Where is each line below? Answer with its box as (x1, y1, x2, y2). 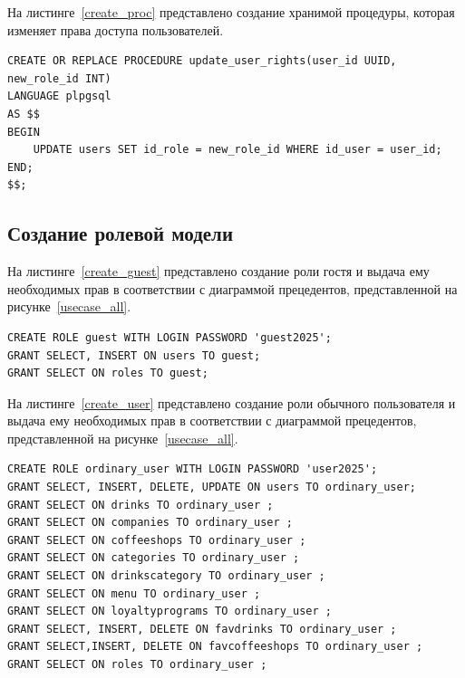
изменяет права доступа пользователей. (7, 20, 224, 39)
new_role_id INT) (7, 72, 111, 85)
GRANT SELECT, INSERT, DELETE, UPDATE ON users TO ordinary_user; (7, 481, 417, 494)
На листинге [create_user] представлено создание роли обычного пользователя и (7, 393, 456, 412)
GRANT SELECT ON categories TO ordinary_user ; (7, 551, 300, 565)
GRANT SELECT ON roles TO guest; (7, 367, 208, 380)
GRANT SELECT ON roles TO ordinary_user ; (7, 658, 267, 672)
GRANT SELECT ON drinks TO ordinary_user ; (7, 498, 274, 511)
